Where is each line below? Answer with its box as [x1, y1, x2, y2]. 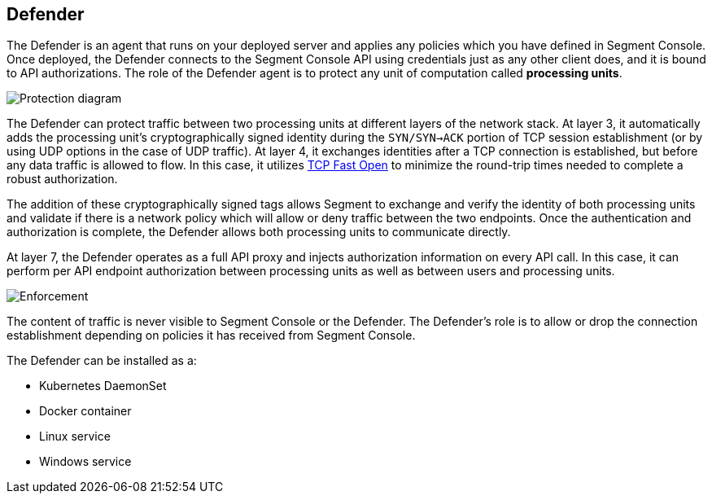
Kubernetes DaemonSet [39, 379, 167, 393]
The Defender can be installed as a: [7, 353, 197, 368]
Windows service [39, 454, 132, 469]
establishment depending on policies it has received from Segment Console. [7, 328, 416, 343]
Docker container [39, 404, 132, 419]
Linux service [39, 429, 111, 444]
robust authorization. [7, 172, 118, 186]
